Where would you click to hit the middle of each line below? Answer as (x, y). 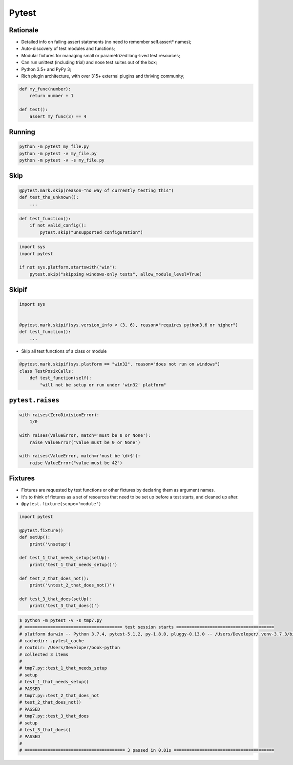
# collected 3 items (44, 654)
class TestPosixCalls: (46, 371)
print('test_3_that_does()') (64, 606)
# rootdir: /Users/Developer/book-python (70, 648)
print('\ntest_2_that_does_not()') (72, 585)
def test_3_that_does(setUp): (55, 599)
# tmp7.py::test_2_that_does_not (59, 696)
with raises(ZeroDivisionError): (59, 415)
